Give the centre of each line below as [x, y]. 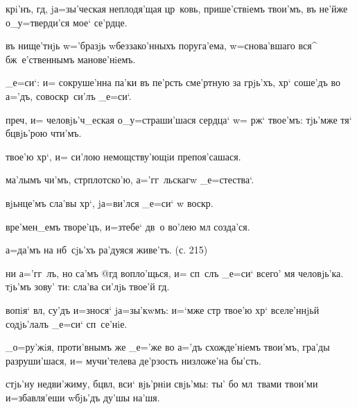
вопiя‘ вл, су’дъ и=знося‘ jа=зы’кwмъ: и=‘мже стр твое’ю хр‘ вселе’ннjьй [163, 309]
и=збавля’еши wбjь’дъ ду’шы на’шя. [83, 397]
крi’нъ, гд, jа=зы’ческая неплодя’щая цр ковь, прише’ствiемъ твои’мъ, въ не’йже [177, 8]
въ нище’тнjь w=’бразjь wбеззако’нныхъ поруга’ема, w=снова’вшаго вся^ [162, 45]
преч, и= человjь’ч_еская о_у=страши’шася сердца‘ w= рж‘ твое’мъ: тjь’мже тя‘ [179, 119]
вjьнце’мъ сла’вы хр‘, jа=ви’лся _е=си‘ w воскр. [110, 202]
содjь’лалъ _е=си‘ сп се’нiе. [67, 323]
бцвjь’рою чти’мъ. [44, 133]
